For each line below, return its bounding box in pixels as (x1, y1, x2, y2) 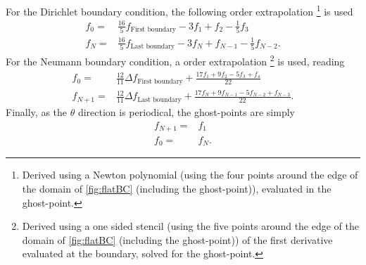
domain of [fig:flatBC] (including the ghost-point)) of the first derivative (22, 232, 333, 247)
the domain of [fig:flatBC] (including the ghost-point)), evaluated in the (22, 181, 332, 196)
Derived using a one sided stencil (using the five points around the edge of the (22, 219, 360, 233)
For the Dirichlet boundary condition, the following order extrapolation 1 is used (6, 2, 353, 18)
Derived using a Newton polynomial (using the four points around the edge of (22, 167, 358, 182)
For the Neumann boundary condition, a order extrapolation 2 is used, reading (6, 52, 345, 68)
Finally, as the (6, 104, 68, 119)
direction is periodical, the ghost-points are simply (77, 104, 295, 119)
